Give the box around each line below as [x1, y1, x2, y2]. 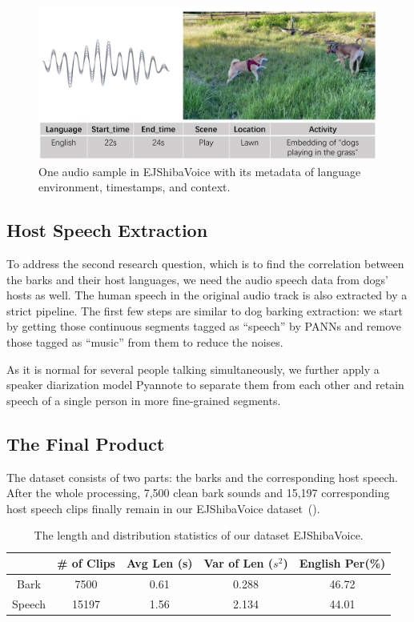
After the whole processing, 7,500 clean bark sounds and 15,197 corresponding [6, 484, 390, 501]
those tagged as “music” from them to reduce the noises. [6, 334, 283, 351]
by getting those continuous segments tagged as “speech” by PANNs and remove [6, 318, 402, 335]
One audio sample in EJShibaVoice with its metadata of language [38, 163, 361, 179]
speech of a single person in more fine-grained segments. [6, 391, 281, 408]
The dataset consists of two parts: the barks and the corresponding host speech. [6, 468, 398, 485]
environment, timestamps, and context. [38, 179, 231, 195]
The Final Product [6, 431, 165, 455]
